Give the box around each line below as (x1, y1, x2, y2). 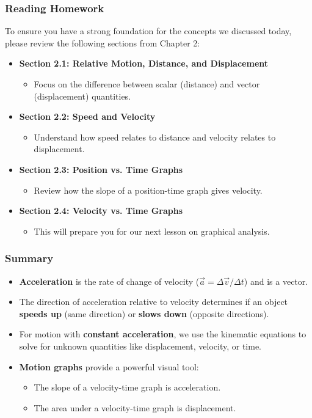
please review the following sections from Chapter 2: (5, 36, 200, 49)
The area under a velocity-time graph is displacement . (34, 401, 236, 414)
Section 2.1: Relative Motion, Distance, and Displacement (19, 57, 269, 70)
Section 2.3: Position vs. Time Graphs (19, 163, 183, 175)
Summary (5, 251, 54, 266)
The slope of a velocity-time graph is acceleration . (34, 381, 221, 394)
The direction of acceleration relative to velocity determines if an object (19, 295, 288, 308)
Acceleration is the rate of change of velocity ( (19, 274, 200, 287)
